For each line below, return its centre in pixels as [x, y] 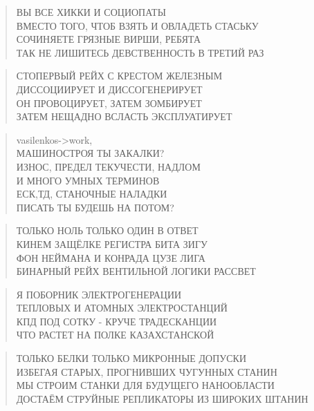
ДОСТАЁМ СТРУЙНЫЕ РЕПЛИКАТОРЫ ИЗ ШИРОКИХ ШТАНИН [162, 398]
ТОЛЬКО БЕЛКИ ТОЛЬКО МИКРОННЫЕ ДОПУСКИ [131, 358]
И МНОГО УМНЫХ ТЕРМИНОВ [88, 180]
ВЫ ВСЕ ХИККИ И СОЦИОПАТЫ [91, 12]
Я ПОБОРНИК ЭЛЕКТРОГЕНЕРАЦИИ [99, 294]
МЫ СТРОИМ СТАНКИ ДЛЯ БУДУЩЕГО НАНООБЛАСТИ [145, 385]
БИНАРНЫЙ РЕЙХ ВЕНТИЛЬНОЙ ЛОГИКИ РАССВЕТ [136, 271]
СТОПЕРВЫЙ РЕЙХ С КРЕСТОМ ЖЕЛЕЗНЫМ [119, 76]
